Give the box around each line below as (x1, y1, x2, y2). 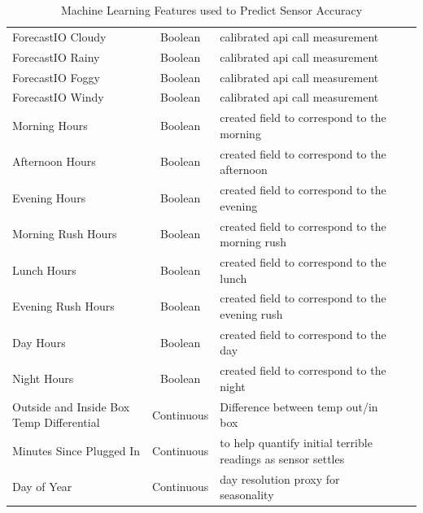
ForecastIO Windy (12, 89, 104, 106)
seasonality (220, 486, 274, 503)
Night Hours (12, 370, 74, 387)
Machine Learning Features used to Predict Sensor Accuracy (60, 2, 363, 18)
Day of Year (12, 478, 72, 495)
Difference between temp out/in (220, 398, 378, 415)
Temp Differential (12, 414, 100, 431)
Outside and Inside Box (12, 398, 130, 415)
